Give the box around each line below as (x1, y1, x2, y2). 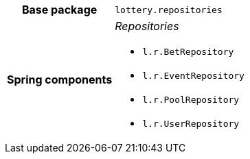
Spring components (7, 73, 113, 86)
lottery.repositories (115, 4, 223, 15)
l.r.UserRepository (142, 119, 240, 129)
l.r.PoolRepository (142, 95, 240, 105)
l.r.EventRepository (142, 71, 245, 81)
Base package (21, 3, 98, 16)
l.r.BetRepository (142, 47, 234, 57)
